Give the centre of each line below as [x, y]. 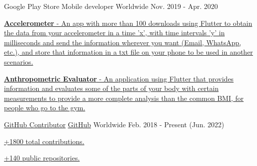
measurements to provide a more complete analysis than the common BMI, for [124, 98]
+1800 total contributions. [44, 141]
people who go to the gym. [45, 108]
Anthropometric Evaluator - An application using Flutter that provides [119, 78]
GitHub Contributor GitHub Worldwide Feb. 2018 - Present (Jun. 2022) [114, 124]
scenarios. [19, 61]
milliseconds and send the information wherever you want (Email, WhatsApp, [123, 42]
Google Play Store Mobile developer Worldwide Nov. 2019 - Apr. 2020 [111, 6]
